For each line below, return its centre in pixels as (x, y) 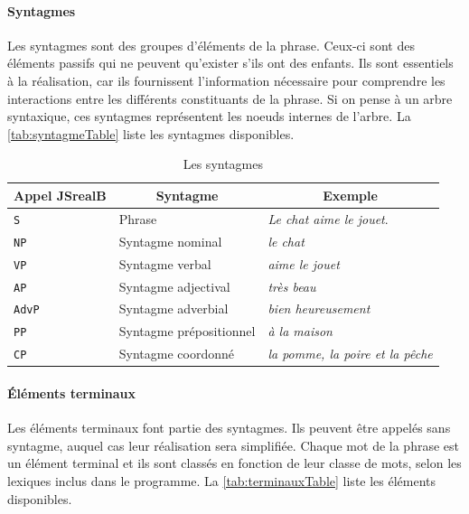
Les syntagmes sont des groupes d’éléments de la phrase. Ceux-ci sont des (211, 45)
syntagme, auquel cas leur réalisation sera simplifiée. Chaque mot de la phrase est (233, 445)
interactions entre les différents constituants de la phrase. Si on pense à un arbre (230, 98)
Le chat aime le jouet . (328, 218)
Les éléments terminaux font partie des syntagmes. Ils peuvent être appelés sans (229, 428)
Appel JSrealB (60, 195)
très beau (292, 286)
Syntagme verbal (165, 263)
